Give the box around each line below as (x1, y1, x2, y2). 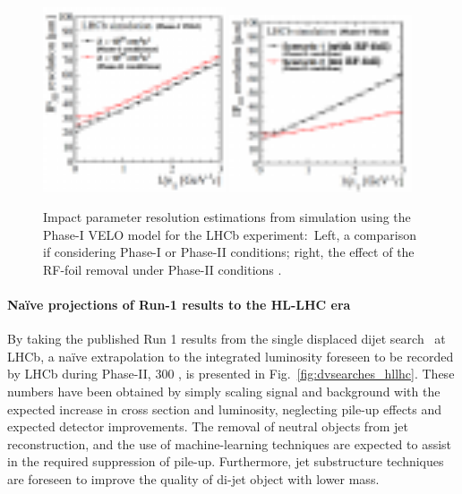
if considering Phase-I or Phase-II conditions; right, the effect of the (43, 243, 415, 261)
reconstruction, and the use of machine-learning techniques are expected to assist (7, 434, 452, 453)
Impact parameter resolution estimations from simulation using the (43, 208, 411, 226)
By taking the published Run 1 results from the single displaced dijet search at (7, 329, 446, 348)
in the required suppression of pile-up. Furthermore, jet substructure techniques (7, 452, 444, 471)
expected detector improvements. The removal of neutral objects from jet (7, 417, 408, 436)
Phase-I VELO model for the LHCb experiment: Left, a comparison (43, 225, 416, 243)
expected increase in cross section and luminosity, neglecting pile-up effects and (7, 399, 442, 418)
